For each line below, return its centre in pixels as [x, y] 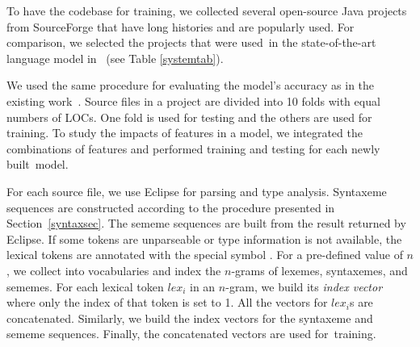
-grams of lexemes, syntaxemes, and [319, 270]
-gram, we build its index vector [304, 286]
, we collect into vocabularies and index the [114, 270]
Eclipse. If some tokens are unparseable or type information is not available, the [204, 238]
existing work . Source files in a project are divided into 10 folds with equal [193, 100]
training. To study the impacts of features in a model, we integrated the [185, 133]
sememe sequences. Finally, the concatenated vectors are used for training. [191, 334]
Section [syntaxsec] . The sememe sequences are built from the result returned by [206, 223]
